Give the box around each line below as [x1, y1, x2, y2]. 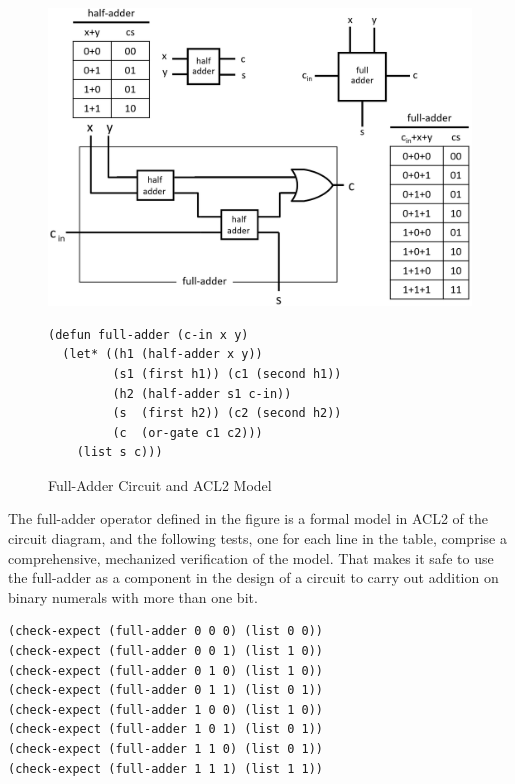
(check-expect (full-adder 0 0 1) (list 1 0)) [8, 644, 323, 659]
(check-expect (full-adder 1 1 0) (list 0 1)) [8, 742, 323, 756]
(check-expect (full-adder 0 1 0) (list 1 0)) [8, 663, 323, 678]
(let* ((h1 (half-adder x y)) [62, 347, 263, 362]
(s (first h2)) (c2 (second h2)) [112, 406, 342, 421]
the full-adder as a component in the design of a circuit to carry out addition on [8, 567, 499, 588]
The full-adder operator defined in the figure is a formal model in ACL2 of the [8, 508, 488, 529]
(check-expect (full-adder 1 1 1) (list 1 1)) [8, 761, 323, 776]
